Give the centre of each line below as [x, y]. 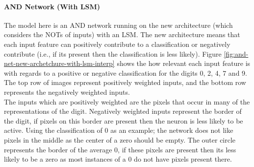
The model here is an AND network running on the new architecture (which [118, 25]
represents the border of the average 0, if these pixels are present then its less [120, 149]
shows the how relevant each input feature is [184, 63]
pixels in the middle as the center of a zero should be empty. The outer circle [120, 139]
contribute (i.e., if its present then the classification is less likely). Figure [113, 53]
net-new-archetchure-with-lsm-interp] [59, 63]
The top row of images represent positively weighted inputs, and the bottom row [125, 82]
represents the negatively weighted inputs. [67, 92]
